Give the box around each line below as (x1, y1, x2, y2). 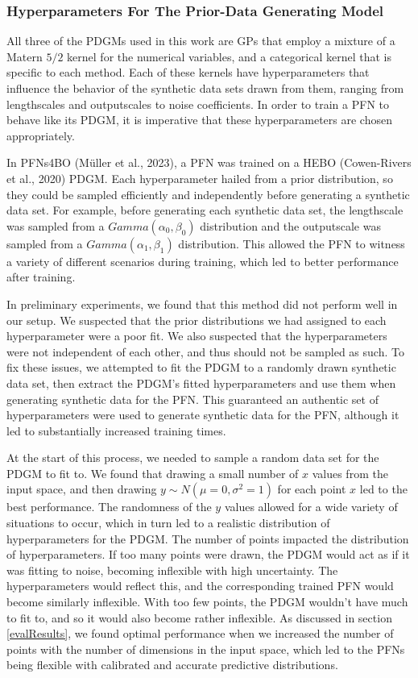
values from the (312, 464, 388, 481)
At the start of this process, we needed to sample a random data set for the (6, 449, 379, 466)
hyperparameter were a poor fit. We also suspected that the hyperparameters (6, 327, 387, 344)
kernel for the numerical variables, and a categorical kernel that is (67, 48, 391, 64)
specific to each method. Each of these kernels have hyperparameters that (6, 64, 370, 81)
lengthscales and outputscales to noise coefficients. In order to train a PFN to (6, 95, 389, 112)
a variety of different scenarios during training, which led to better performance (6, 252, 399, 269)
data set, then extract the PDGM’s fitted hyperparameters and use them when (6, 374, 396, 391)
